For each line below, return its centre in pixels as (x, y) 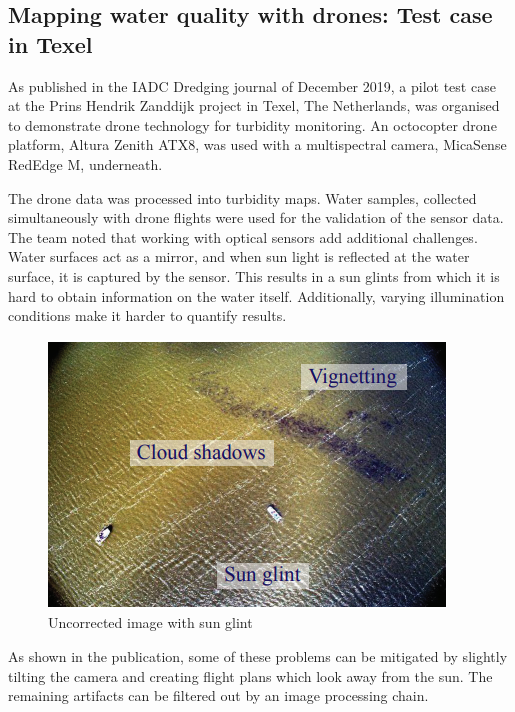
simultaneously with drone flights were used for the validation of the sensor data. (256, 217)
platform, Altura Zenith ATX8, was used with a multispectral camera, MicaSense (257, 144)
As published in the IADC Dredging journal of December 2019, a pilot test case (252, 85)
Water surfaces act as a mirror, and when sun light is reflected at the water (239, 256)
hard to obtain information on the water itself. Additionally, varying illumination (256, 295)
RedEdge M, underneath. (85, 163)
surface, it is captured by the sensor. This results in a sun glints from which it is (254, 275)
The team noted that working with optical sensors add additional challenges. (243, 236)
